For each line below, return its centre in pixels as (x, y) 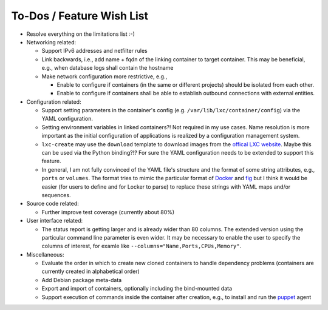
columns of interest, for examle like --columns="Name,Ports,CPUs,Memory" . (142, 246)
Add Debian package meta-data (82, 280)
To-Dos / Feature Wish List (80, 16)
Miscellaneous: (45, 254)
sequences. (56, 195)
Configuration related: (54, 102)
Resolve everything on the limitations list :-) (80, 34)
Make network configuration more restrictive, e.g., (104, 76)
